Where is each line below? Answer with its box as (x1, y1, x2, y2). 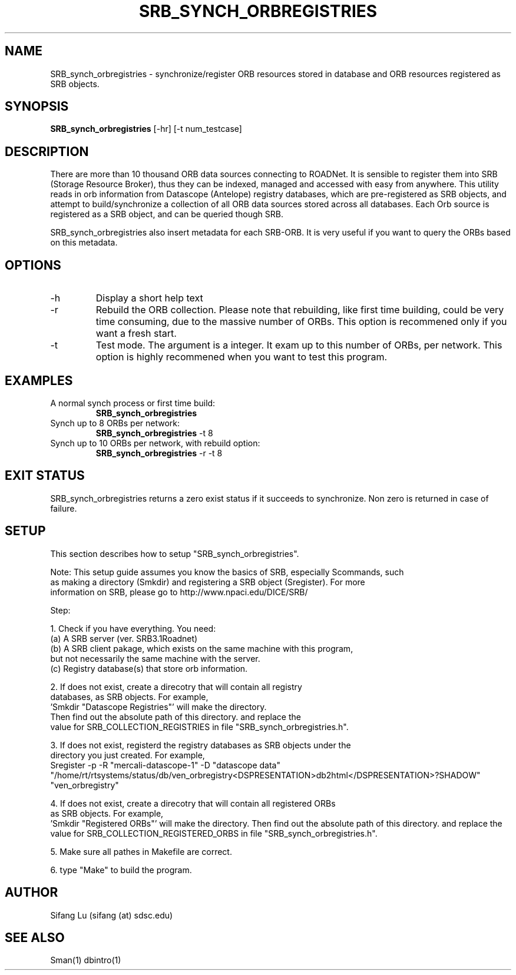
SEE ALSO (5, 930, 65, 945)
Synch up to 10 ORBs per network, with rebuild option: (50, 437, 260, 448)
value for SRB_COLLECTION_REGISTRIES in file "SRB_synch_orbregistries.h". (50, 721, 349, 732)
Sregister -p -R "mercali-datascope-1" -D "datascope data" (50, 760, 281, 770)
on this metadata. (50, 237, 118, 248)
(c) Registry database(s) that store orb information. (50, 663, 248, 674)
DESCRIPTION (5, 144, 89, 159)
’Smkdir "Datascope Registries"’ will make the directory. (50, 701, 267, 712)
